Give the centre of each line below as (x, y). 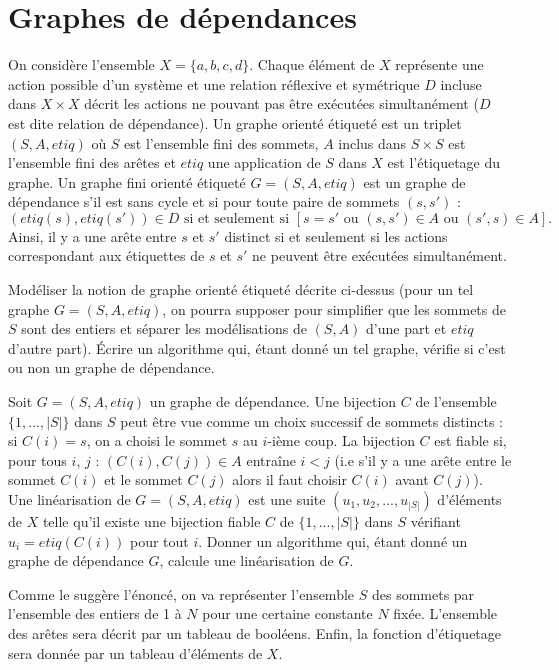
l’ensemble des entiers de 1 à (95, 613)
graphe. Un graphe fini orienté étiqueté (127, 181)
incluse (461, 83)
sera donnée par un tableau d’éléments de (135, 652)
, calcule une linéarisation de (246, 560)
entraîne (271, 459)
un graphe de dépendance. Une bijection (273, 401)
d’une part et (406, 328)
